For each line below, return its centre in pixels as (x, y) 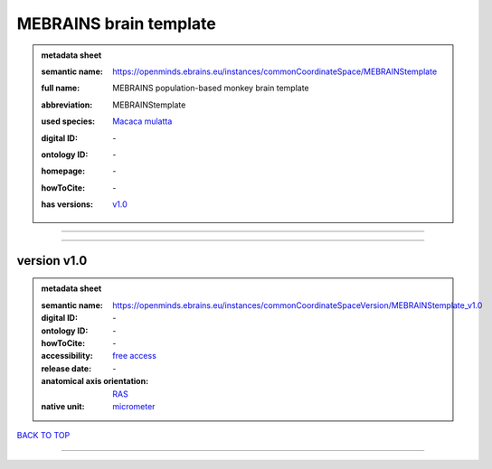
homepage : (63, 171)
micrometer (134, 406)
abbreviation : (67, 105)
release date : (66, 368)
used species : (68, 121)
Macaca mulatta (142, 121)
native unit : (63, 406)
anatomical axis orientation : (95, 381)
